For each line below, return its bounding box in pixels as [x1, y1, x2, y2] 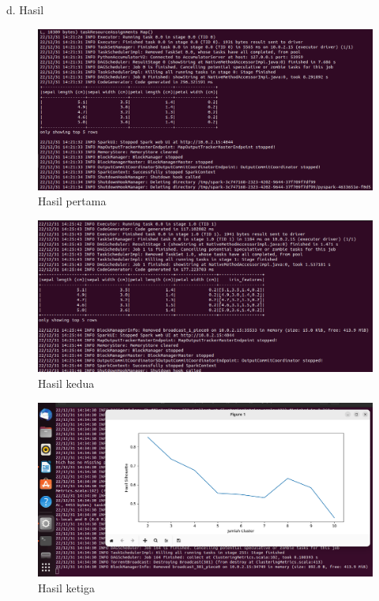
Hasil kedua [38, 375, 95, 392]
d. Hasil [6, 2, 44, 17]
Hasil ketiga [38, 579, 96, 595]
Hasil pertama [38, 193, 107, 209]
